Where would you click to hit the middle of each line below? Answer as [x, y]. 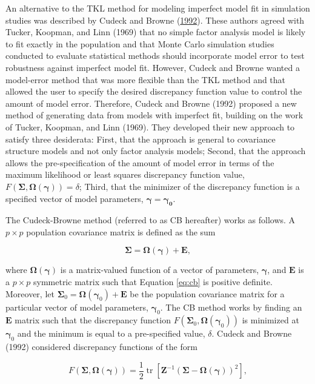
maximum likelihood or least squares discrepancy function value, [125, 174]
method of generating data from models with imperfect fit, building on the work [154, 115]
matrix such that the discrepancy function [93, 320]
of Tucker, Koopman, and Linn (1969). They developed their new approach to [150, 126]
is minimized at [270, 320]
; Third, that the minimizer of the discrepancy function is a [189, 186]
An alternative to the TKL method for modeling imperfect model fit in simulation [158, 8]
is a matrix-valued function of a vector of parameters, [160, 270]
